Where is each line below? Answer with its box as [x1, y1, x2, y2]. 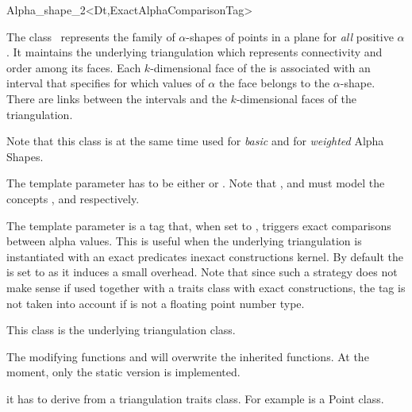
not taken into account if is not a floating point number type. [6, 295, 305, 311]
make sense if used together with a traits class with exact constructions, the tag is [6, 279, 406, 295]
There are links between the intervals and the [6, 90, 227, 106]
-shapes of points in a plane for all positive [186, 28, 394, 44]
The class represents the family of [6, 28, 175, 44]
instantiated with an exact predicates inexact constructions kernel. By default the [6, 248, 403, 264]
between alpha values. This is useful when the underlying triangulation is [6, 233, 362, 249]
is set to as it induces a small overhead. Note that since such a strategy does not [6, 264, 398, 280]
